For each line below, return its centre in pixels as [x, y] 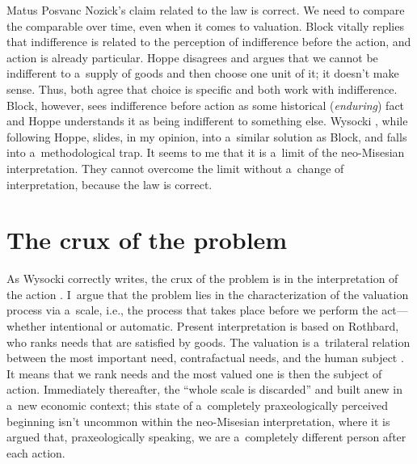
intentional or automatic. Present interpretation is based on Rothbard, [224, 326]
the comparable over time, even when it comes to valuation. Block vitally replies [205, 25]
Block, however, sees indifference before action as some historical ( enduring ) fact [206, 105]
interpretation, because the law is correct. [110, 184]
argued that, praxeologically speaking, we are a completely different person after [206, 437]
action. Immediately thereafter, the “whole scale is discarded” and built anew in [204, 389]
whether [27, 326]
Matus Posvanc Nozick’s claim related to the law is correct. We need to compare [206, 10]
